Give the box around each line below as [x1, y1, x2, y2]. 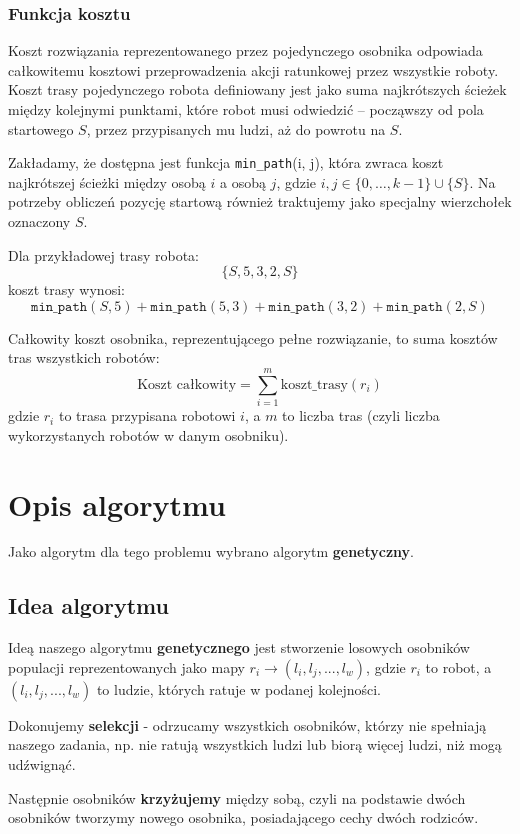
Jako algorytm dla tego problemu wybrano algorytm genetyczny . [8, 541, 414, 562]
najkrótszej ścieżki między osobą [8, 171, 206, 192]
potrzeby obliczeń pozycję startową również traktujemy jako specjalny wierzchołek [8, 191, 512, 212]
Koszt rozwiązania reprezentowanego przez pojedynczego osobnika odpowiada [8, 40, 483, 61]
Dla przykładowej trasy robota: [8, 244, 200, 265]
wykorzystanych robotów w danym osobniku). [8, 424, 289, 445]
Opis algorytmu [8, 483, 226, 524]
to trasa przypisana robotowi [58, 405, 236, 426]
